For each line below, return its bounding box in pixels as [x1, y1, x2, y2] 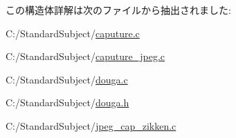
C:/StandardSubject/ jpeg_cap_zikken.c [6, 118, 176, 132]
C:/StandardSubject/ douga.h [6, 95, 129, 110]
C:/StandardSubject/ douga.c [6, 72, 128, 86]
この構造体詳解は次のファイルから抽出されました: [6, 3, 231, 17]
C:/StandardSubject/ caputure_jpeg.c [6, 49, 165, 63]
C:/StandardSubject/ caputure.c [6, 26, 140, 40]
